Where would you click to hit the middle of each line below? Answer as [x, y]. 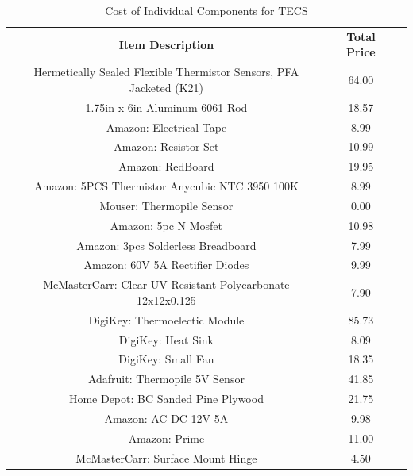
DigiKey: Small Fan [166, 359]
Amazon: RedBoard [166, 166]
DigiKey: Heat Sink [166, 339]
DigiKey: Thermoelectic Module [166, 319]
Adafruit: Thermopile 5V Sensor [166, 379]
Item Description [166, 44]
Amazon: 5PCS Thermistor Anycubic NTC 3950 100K [166, 186]
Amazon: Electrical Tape [166, 127]
